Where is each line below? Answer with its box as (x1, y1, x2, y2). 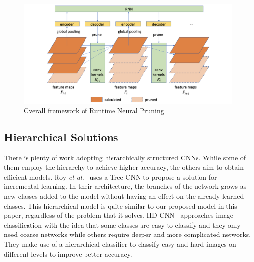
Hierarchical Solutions (4, 129, 118, 144)
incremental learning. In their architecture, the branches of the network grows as (4, 181, 247, 191)
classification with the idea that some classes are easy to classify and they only (4, 219, 241, 230)
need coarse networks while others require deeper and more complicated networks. (4, 229, 251, 239)
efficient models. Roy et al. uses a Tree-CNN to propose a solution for (4, 171, 217, 182)
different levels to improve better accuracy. (4, 248, 132, 259)
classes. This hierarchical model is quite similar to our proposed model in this (4, 200, 237, 210)
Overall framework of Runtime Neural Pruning (24, 105, 164, 115)
